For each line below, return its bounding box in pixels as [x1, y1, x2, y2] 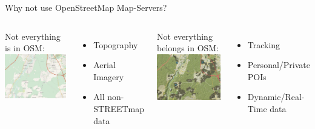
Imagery [93, 70, 124, 83]
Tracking [247, 38, 280, 51]
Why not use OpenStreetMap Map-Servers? [5, 1, 167, 13]
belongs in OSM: [157, 42, 219, 54]
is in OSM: [5, 42, 45, 54]
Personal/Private [247, 58, 310, 71]
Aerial [93, 58, 116, 71]
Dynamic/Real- [247, 90, 305, 103]
